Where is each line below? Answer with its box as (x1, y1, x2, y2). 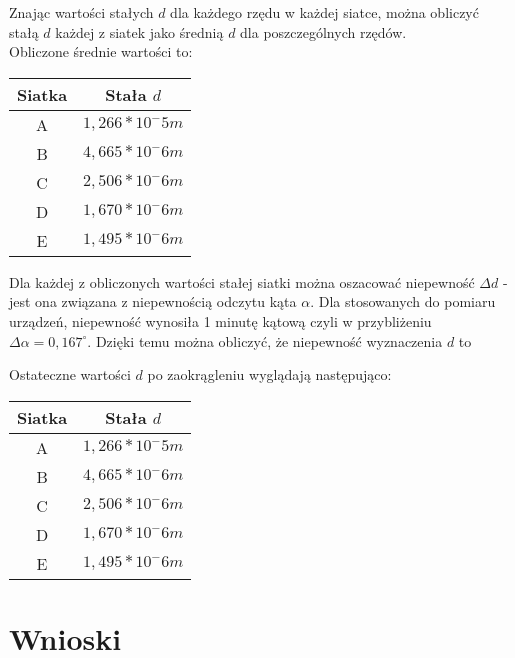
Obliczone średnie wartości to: (9, 41, 193, 62)
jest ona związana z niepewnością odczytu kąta (9, 291, 297, 312)
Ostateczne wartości (9, 364, 131, 385)
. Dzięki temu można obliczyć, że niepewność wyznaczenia (87, 330, 443, 351)
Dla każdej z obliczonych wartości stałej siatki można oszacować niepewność (9, 271, 475, 292)
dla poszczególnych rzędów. (240, 21, 407, 42)
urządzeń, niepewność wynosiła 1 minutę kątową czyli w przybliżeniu (9, 310, 432, 331)
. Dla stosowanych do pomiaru (310, 291, 496, 312)
